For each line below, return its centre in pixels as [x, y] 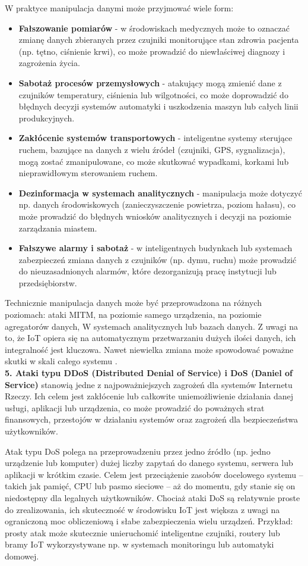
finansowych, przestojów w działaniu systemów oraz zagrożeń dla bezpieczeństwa [151, 419]
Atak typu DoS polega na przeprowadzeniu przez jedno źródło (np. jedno [138, 451]
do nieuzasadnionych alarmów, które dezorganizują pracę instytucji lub [147, 271]
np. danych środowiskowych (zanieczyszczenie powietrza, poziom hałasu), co [157, 204]
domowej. [22, 556]
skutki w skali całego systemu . [61, 361]
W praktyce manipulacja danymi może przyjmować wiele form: [119, 8]
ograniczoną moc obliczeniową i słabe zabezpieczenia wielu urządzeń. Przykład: [149, 521]
